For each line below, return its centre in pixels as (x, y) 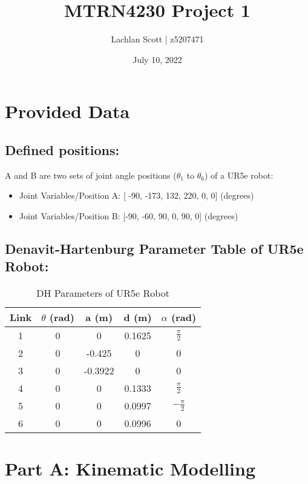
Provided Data (67, 111)
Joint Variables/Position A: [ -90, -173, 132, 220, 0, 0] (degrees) (136, 195)
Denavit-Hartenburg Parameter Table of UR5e (154, 248)
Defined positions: (62, 149)
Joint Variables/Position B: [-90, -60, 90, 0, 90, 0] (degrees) (129, 215)
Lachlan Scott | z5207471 (157, 39)
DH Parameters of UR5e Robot (103, 293)
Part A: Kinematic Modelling (130, 469)
